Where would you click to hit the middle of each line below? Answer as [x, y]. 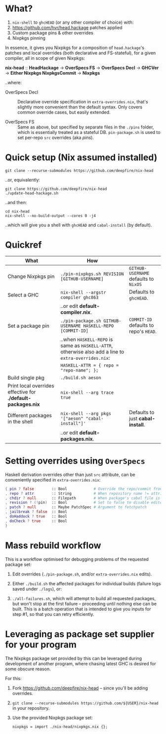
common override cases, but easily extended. [64, 112]
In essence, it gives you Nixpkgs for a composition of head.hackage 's [75, 47]
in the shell [20, 422]
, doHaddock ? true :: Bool [36, 517]
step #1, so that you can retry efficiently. [53, 614]
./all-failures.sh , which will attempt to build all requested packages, [84, 598]
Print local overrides [31, 386]
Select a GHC [23, 295]
